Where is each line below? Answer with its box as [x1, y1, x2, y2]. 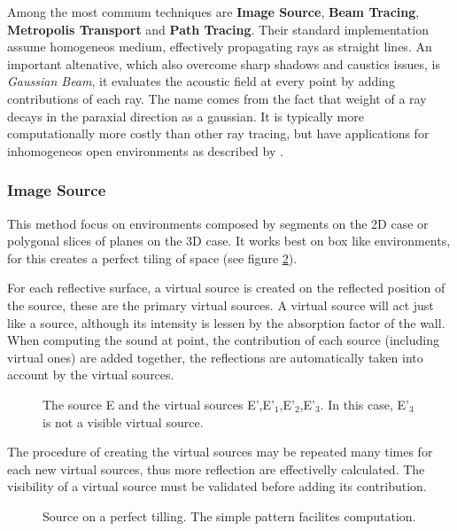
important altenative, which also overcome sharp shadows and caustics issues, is [7, 54, 440, 73]
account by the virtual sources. [7, 365, 174, 384]
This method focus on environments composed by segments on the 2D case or [7, 214, 429, 232]
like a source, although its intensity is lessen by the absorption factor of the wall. [7, 313, 445, 332]
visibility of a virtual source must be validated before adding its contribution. [7, 477, 427, 496]
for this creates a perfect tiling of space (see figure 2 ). [7, 248, 298, 267]
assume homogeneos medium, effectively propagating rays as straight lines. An [7, 37, 432, 56]
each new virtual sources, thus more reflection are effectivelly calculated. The [7, 459, 425, 478]
